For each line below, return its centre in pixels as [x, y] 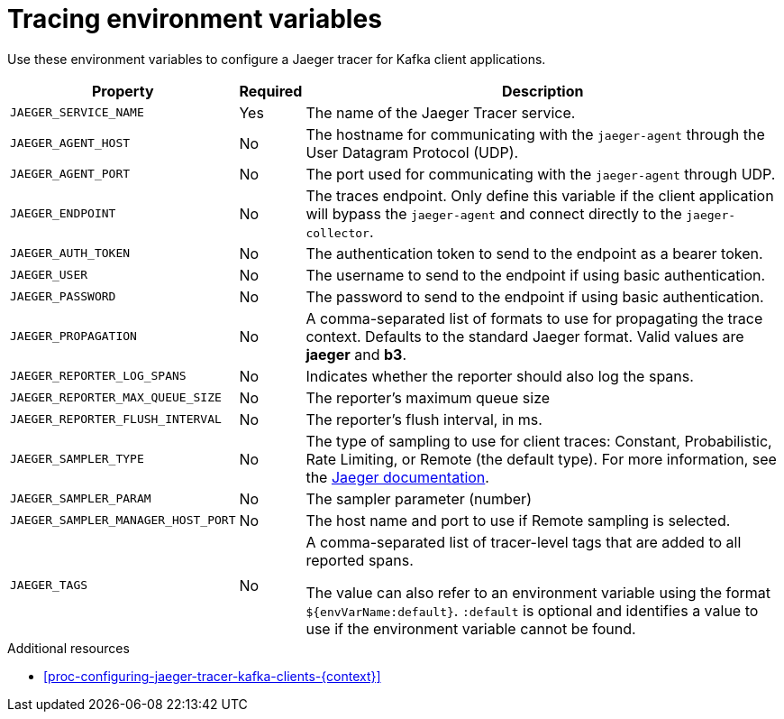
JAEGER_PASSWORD [63, 297]
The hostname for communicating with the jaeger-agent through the [535, 134]
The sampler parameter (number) [419, 498]
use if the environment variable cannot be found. [471, 628]
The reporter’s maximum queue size [428, 397]
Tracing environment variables [195, 19]
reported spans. [360, 560]
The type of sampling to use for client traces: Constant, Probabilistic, [539, 441]
